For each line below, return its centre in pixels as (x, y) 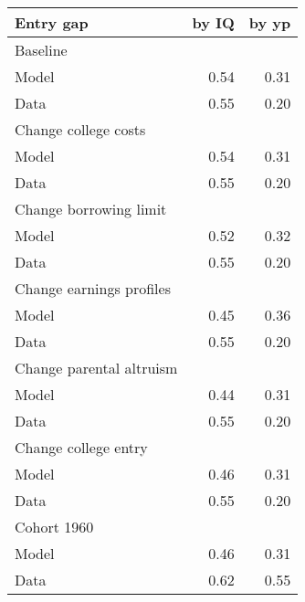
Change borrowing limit (91, 209)
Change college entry (81, 447)
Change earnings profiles (93, 288)
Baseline (41, 50)
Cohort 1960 (54, 527)
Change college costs (80, 129)
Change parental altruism (96, 368)
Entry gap (52, 22)
